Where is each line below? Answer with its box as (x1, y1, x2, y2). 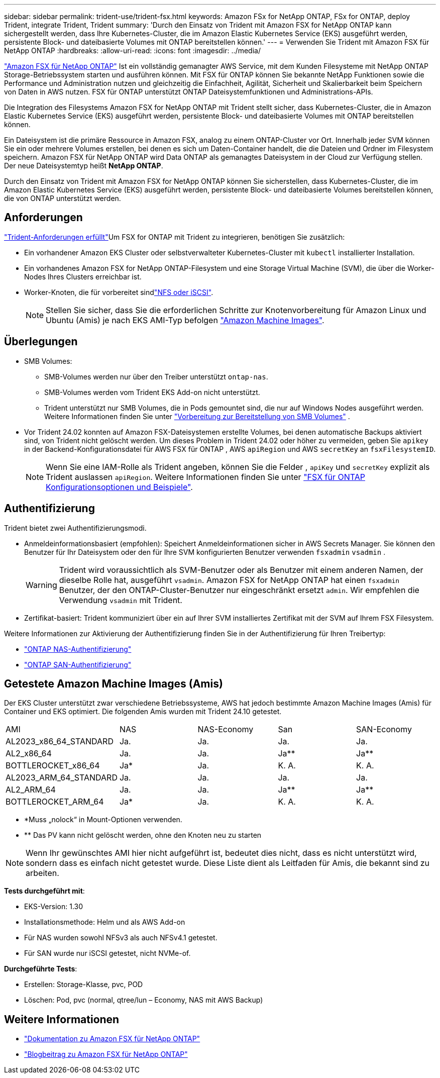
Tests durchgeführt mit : (4, 887, 85, 896)
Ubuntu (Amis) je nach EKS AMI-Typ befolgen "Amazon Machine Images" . (46, 315, 324, 325)
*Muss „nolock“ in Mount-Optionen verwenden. (24, 815, 182, 824)
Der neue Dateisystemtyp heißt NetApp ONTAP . (4, 161, 163, 170)
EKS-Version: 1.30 (24, 902, 83, 911)
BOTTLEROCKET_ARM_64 (6, 797, 104, 807)
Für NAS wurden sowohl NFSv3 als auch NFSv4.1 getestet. (24, 933, 217, 942)
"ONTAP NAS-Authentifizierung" (24, 644, 132, 653)
